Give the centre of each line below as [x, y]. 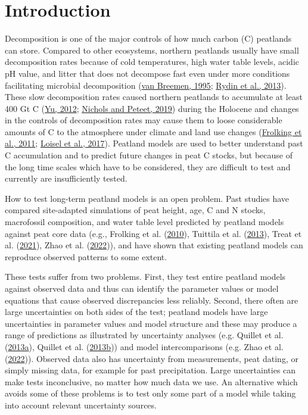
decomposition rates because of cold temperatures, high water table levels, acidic [152, 62]
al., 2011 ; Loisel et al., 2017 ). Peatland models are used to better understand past [154, 143]
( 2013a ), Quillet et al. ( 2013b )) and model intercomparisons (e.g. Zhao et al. [144, 346]
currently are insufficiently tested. [66, 178]
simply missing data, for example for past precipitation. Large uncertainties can [150, 370]
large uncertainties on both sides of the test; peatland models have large [136, 312]
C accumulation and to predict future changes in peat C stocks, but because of [149, 155]
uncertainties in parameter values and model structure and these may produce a [151, 323]
